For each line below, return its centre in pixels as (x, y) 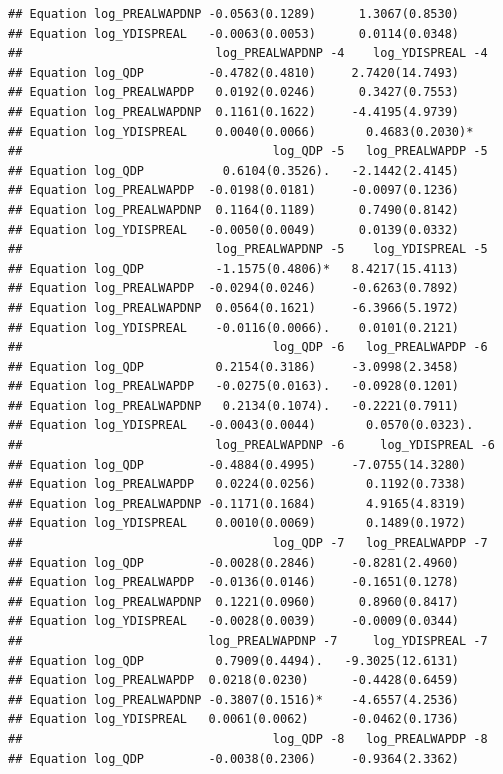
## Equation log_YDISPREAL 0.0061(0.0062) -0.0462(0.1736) (234, 719)
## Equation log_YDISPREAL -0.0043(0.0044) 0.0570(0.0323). (241, 425)
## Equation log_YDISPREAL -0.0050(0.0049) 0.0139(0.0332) (234, 229)
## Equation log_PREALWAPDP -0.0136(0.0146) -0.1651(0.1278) (234, 582)
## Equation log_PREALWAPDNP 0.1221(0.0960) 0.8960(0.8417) (234, 601)
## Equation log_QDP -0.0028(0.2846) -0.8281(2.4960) (234, 562)
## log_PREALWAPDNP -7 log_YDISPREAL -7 (248, 641)
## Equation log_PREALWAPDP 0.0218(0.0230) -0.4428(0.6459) (234, 680)
